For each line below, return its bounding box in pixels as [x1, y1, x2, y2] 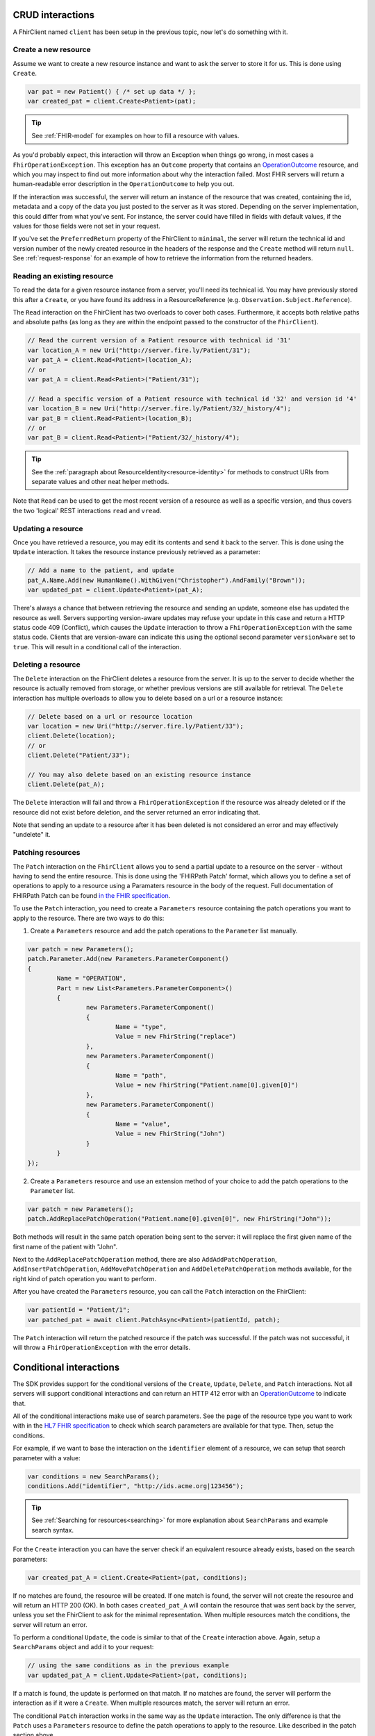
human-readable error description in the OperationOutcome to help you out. [12, 180, 235, 188]
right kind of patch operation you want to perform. [12, 1274, 156, 1283]
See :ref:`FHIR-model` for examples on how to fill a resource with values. [31, 131, 240, 140]
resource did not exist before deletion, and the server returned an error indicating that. [12, 808, 260, 816]
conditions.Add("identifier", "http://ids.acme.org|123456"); [27, 1483, 244, 1489]
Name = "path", [115, 1071, 167, 1080]
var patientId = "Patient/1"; [27, 1306, 131, 1314]
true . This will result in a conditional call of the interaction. [12, 642, 182, 651]
